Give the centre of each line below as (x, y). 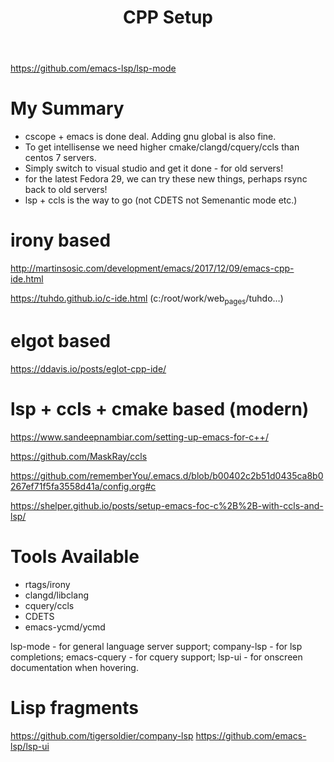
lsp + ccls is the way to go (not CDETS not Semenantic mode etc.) (161, 200)
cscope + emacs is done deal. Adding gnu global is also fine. (150, 137)
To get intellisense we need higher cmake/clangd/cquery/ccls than (162, 147)
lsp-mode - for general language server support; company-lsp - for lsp (156, 646)
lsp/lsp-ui (30, 746)
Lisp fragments (74, 707)
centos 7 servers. (60, 158)
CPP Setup (168, 17)
